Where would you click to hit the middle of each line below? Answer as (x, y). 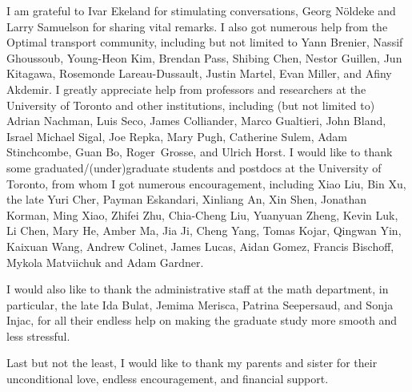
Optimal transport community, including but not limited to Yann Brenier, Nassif (205, 42)
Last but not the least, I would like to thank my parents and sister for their (192, 363)
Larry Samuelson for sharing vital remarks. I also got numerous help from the (197, 26)
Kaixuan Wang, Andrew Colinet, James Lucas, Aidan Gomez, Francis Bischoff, (200, 246)
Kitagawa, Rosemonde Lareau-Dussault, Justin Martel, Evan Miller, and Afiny (199, 73)
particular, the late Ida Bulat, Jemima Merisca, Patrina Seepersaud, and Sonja (200, 304)
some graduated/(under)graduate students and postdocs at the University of (194, 167)
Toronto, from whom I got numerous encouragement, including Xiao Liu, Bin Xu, (206, 183)
